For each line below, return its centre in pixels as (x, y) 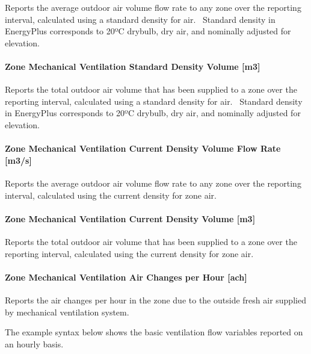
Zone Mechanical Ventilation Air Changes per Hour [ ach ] (126, 277)
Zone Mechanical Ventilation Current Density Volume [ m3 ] (130, 218)
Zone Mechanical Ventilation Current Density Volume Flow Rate (143, 148)
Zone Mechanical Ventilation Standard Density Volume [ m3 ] (133, 66)
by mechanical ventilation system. (67, 312)
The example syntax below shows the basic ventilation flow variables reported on (154, 332)
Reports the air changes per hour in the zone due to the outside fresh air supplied (155, 300)
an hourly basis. (34, 343)
